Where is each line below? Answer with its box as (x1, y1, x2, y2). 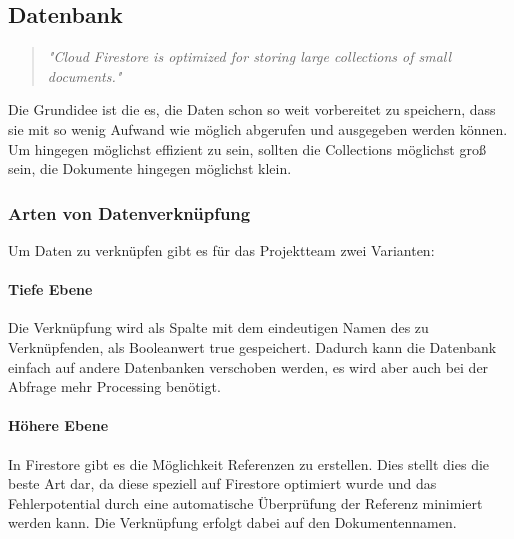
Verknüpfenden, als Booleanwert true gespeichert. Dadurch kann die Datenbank (8, 336, 497, 357)
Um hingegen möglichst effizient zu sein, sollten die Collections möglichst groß (8, 138, 486, 159)
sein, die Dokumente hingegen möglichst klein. (8, 158, 292, 179)
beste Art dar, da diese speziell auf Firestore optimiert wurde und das (8, 473, 437, 494)
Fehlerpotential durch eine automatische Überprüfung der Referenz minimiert (8, 492, 483, 513)
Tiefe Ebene (8, 279, 93, 300)
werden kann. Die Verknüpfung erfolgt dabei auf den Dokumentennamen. (8, 512, 457, 533)
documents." (47, 65, 122, 86)
